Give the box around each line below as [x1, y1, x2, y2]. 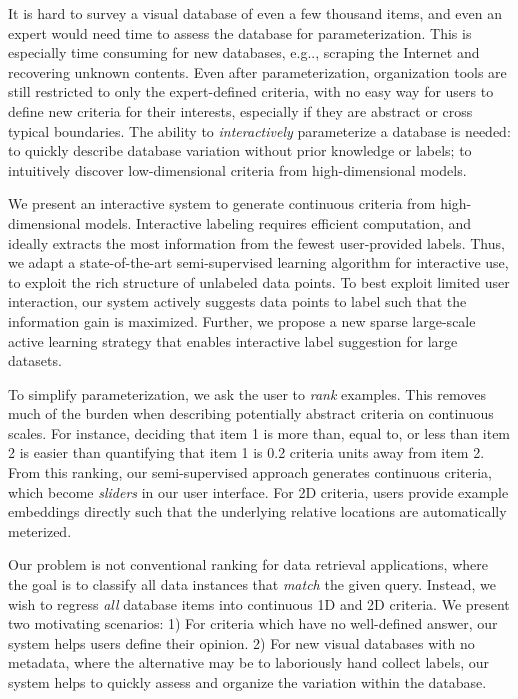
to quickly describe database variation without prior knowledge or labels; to [8, 140, 472, 161]
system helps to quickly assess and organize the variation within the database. [8, 672, 487, 692]
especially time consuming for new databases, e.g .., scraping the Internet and [8, 42, 480, 63]
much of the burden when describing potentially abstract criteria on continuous [8, 403, 494, 424]
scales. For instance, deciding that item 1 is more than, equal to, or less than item [8, 422, 511, 443]
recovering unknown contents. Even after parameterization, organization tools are [8, 61, 507, 82]
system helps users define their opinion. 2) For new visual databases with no [8, 632, 475, 653]
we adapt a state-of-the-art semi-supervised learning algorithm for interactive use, [8, 252, 509, 273]
